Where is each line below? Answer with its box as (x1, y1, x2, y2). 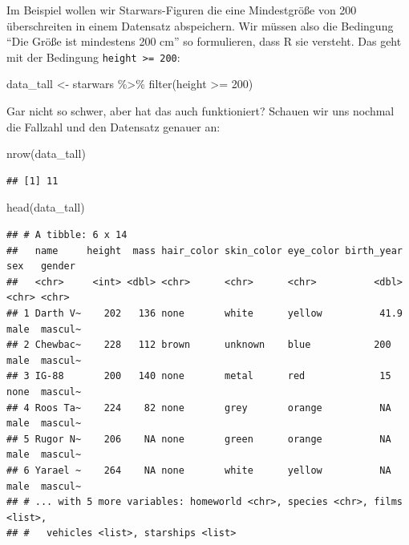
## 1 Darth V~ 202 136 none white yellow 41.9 (6, 307, 403, 319)
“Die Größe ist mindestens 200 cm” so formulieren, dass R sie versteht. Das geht (6, 33, 402, 50)
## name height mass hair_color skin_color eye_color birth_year (6, 244, 403, 256)
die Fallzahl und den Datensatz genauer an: (6, 118, 221, 135)
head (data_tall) (6, 199, 85, 216)
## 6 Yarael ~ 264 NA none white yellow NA (6, 464, 391, 476)
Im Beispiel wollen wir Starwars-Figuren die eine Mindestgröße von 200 (6, 2, 357, 18)
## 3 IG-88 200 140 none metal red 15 (6, 370, 391, 382)
